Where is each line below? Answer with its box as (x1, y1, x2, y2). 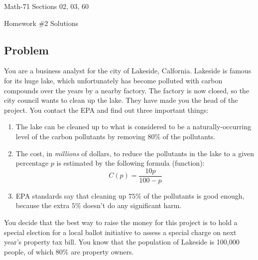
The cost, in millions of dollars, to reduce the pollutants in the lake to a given (15, 148, 255, 158)
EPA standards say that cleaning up (15, 190, 127, 201)
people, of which (4, 246, 54, 257)
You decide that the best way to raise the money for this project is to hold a (4, 217, 238, 227)
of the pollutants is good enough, (143, 190, 245, 201)
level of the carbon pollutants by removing (15, 131, 145, 141)
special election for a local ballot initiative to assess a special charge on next (4, 227, 237, 237)
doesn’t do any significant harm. (83, 200, 182, 211)
